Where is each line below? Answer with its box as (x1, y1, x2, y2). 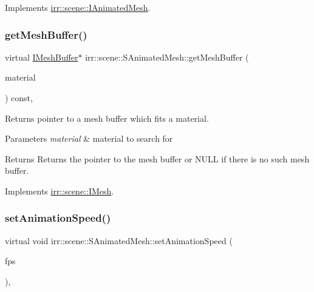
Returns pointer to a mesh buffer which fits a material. (5, 111, 209, 124)
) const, (5, 91, 33, 104)
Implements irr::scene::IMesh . (5, 184, 114, 197)
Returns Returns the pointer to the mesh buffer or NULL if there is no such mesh (5, 152, 310, 165)
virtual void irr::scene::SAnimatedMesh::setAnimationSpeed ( (5, 234, 233, 247)
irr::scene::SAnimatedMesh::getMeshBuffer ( (85, 50, 249, 63)
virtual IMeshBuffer (5, 50, 78, 63)
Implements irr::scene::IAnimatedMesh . (5, 1, 151, 13)
